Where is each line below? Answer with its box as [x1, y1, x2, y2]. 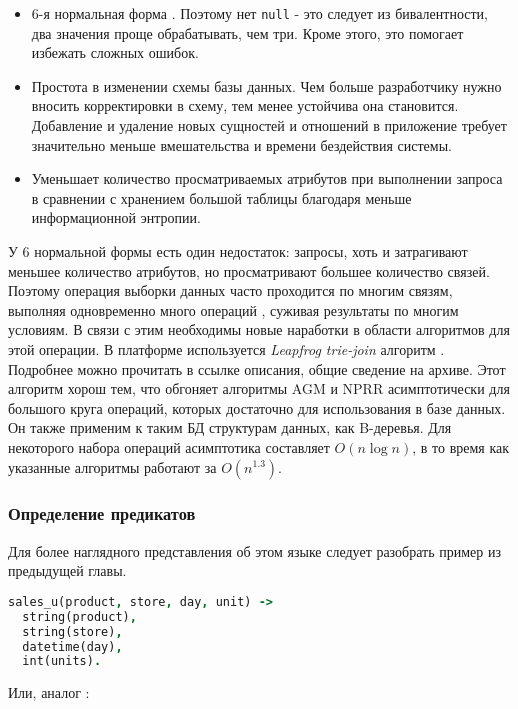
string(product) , [22, 609, 137, 624]
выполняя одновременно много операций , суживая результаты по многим [8, 299, 459, 320]
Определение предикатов [8, 501, 196, 526]
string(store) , [22, 624, 123, 639]
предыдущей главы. [8, 560, 127, 581]
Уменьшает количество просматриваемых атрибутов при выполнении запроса [31, 168, 503, 189]
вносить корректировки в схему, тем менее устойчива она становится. [31, 95, 459, 116]
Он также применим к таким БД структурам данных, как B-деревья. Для [8, 417, 452, 438]
